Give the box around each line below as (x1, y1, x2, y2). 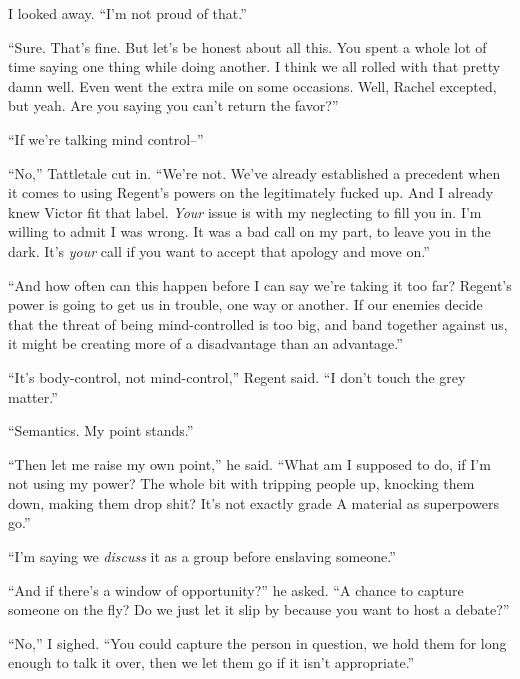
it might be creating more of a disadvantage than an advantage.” (8, 333, 403, 354)
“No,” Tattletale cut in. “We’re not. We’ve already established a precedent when (8, 162, 501, 183)
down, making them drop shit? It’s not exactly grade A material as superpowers (8, 492, 499, 513)
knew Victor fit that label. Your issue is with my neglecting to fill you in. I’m (8, 201, 482, 222)
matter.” (8, 386, 58, 407)
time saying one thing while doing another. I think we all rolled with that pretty (8, 56, 501, 77)
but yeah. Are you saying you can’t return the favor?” (8, 95, 339, 116)
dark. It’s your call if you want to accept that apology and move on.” (8, 240, 430, 261)
